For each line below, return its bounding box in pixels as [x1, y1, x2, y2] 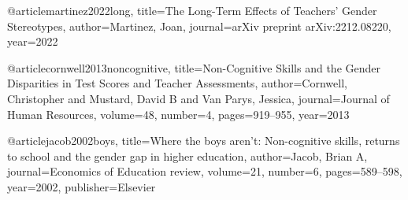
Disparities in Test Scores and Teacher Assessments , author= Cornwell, [7, 75, 347, 91]
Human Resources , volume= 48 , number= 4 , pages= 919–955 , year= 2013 [7, 106, 350, 122]
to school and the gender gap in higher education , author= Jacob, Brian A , [7, 147, 368, 164]
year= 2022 [7, 33, 58, 50]
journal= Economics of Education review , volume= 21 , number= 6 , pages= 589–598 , [7, 163, 402, 180]
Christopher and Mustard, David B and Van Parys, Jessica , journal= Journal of [7, 90, 390, 106]
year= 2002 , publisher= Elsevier [7, 178, 156, 194]
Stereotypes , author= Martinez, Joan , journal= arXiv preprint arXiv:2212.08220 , [7, 17, 391, 34]
